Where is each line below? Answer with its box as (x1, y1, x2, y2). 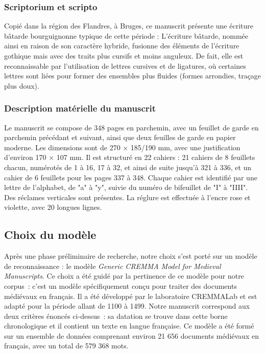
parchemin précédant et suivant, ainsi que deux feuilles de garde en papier (4, 132, 236, 143)
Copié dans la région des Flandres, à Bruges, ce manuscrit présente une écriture (4, 20, 253, 31)
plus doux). (4, 80, 39, 91)
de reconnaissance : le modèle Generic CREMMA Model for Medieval (4, 260, 221, 271)
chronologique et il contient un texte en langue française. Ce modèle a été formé (4, 320, 254, 331)
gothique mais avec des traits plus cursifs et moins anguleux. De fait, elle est (4, 50, 244, 61)
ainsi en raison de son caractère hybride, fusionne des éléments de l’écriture (4, 40, 239, 51)
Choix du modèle (4, 227, 97, 242)
